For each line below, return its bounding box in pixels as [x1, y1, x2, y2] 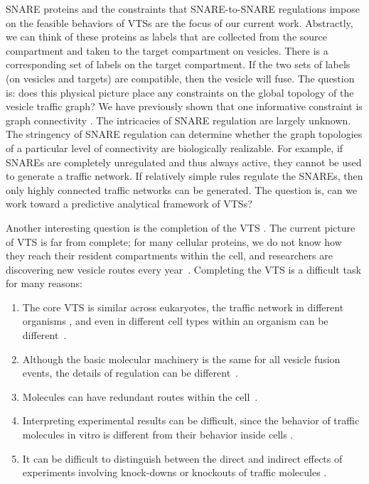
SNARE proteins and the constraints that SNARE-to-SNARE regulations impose [6, 1, 360, 16]
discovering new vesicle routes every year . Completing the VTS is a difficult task [6, 262, 361, 276]
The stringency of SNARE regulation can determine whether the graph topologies [6, 127, 363, 141]
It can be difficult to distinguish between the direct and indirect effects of [22, 451, 343, 466]
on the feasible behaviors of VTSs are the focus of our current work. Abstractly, [6, 15, 353, 30]
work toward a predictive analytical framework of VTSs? [6, 196, 252, 211]
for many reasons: [6, 276, 82, 291]
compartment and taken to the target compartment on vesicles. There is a [6, 43, 328, 58]
